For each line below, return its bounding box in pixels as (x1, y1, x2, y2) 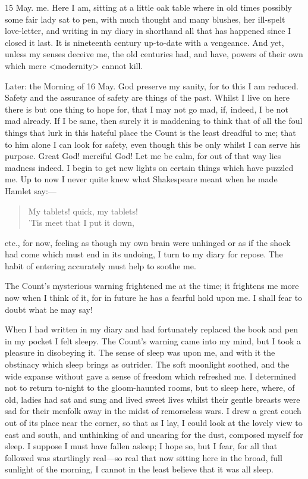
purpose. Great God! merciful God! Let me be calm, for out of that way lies (5, 150, 281, 162)
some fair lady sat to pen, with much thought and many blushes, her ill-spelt (5, 13, 285, 25)
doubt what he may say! (5, 303, 93, 315)
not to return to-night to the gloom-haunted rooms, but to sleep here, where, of (5, 381, 295, 394)
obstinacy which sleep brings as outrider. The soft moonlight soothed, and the (5, 358, 290, 371)
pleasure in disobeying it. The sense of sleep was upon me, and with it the (5, 346, 275, 359)
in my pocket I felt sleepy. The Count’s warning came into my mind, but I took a (5, 334, 301, 347)
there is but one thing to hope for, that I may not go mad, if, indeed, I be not (5, 102, 288, 115)
